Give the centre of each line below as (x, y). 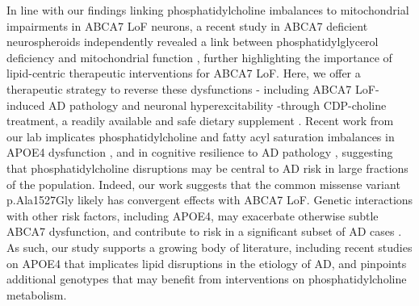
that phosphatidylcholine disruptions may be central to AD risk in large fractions (207, 168)
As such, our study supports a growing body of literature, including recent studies (209, 247)
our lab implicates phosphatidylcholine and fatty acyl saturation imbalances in (201, 136)
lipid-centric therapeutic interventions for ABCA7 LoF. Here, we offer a (184, 73)
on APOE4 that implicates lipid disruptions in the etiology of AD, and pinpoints (207, 263)
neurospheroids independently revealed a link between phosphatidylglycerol (193, 42)
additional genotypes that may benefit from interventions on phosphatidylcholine (207, 279)
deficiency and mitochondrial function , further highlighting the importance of (199, 57)
